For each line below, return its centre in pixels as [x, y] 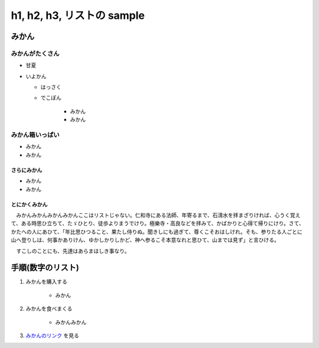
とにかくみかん [29, 204]
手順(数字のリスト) [45, 268]
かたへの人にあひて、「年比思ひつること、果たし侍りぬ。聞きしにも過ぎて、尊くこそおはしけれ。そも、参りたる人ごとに [157, 232]
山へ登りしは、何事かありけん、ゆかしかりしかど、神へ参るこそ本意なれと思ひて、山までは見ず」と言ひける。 [145, 240]
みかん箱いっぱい [35, 135]
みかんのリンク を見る [52, 336]
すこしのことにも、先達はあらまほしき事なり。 [73, 251]
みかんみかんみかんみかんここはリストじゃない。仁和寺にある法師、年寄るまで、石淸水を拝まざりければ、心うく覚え [158, 215]
